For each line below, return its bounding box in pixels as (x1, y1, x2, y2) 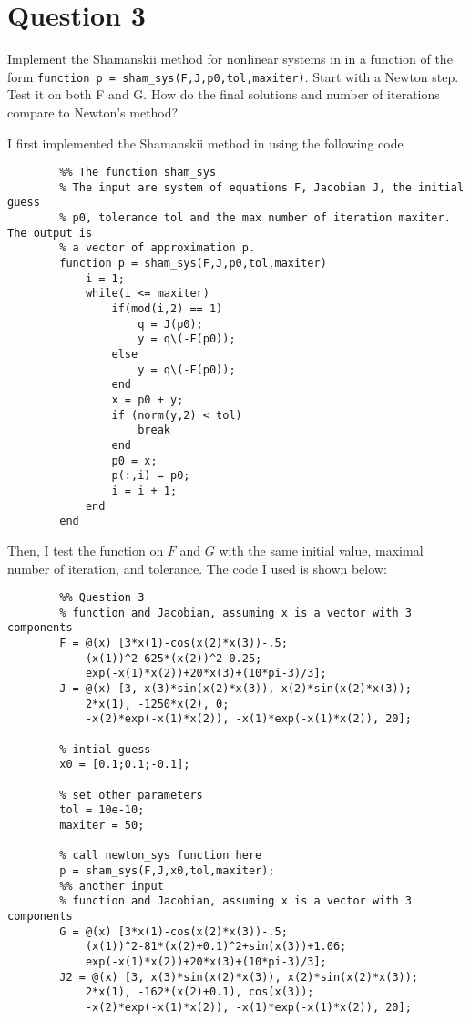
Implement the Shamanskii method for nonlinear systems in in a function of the (7, 49, 453, 68)
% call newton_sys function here (59, 849, 262, 863)
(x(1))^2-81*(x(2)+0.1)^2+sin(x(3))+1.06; (85, 940, 347, 954)
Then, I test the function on (7, 540, 164, 559)
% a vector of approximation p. (59, 241, 256, 255)
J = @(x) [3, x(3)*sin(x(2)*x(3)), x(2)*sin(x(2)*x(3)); (59, 682, 412, 696)
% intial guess (59, 742, 151, 756)
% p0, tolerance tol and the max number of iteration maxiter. (59, 211, 451, 225)
